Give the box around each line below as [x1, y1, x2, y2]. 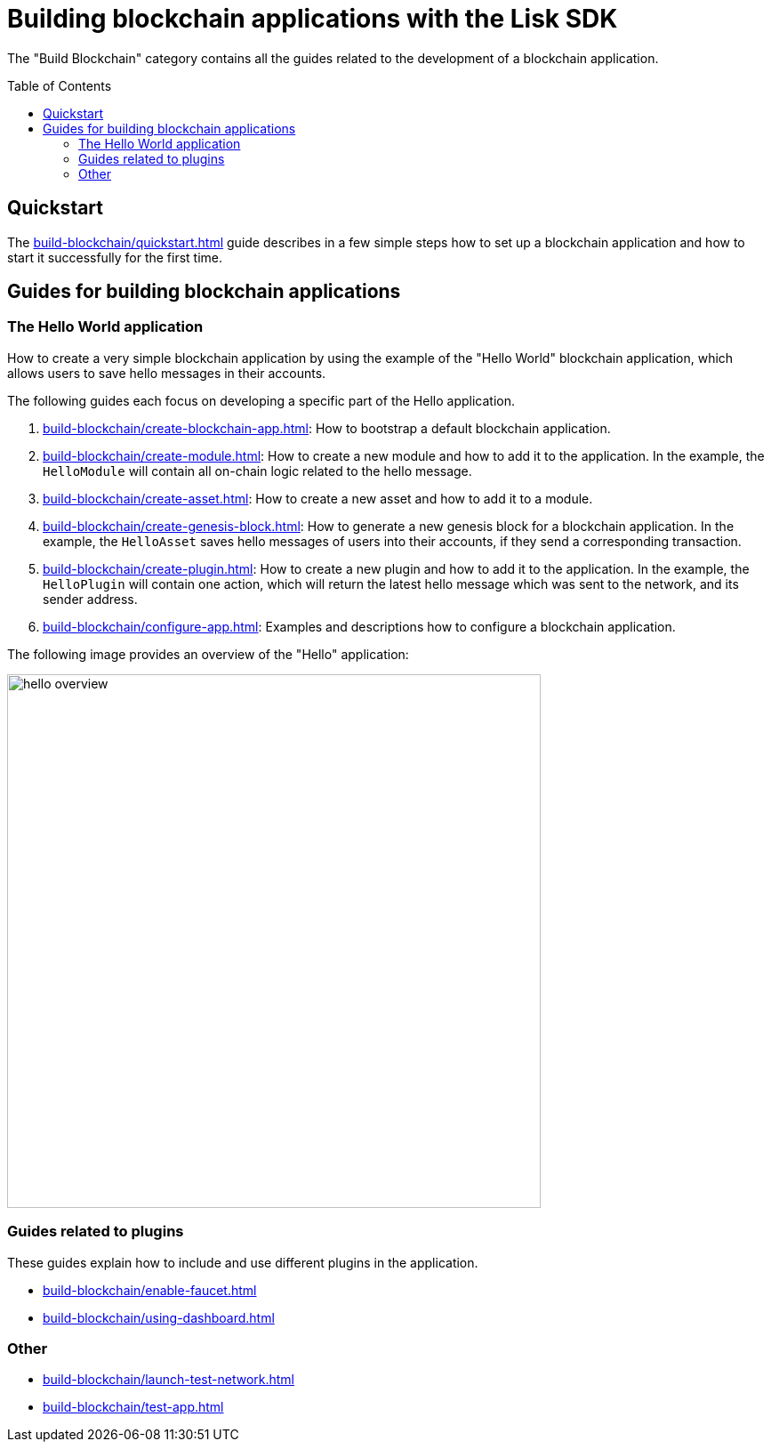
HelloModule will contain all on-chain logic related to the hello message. [43, 463, 472, 479]
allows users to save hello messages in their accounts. [7, 365, 326, 381]
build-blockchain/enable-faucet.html [43, 1282, 257, 1298]
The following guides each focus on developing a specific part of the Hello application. [7, 392, 515, 408]
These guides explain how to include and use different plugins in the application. [7, 1254, 478, 1270]
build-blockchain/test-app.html [43, 1399, 224, 1415]
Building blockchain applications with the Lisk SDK [7, 4, 618, 34]
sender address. [43, 591, 138, 607]
